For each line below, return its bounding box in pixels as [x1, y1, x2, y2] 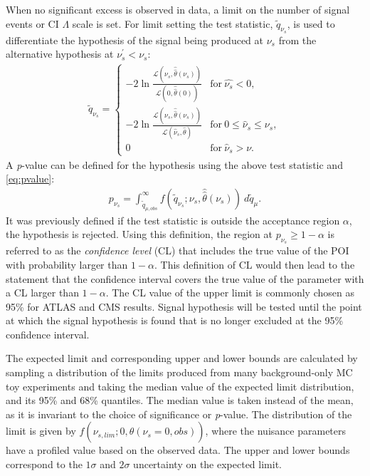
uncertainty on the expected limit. [133, 457, 282, 472]
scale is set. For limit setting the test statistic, [72, 16, 273, 31]
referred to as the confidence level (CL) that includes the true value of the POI [6, 243, 349, 258]
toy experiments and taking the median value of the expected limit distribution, [6, 378, 354, 393]
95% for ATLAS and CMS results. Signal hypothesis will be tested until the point [6, 299, 362, 314]
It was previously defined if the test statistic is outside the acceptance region [6, 212, 340, 227]
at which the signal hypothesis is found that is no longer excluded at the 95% [6, 313, 344, 328]
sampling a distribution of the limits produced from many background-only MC [6, 365, 353, 380]
